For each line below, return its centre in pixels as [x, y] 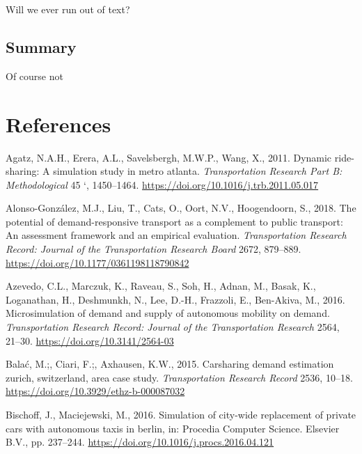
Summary [41, 46]
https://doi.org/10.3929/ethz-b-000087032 [95, 391]
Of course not [34, 76]
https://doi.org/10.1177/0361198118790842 [97, 262]
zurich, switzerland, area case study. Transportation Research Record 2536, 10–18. [179, 377]
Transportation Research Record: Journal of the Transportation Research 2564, [173, 327]
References [58, 124]
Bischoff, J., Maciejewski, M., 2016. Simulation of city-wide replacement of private [181, 415]
